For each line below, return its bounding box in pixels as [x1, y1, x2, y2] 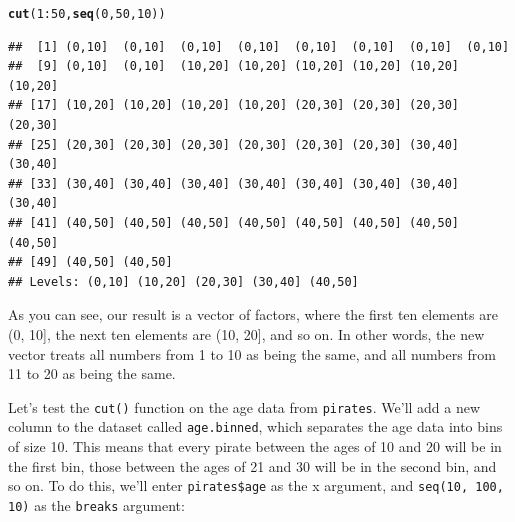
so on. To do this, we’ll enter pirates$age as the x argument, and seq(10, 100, [8, 475, 504, 496]
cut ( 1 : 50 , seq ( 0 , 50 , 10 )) [8, 7, 166, 21]
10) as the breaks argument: [8, 494, 185, 515]
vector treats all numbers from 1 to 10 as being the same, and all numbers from [8, 343, 496, 364]
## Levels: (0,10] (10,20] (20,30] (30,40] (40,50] [8, 274, 359, 289]
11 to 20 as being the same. [8, 363, 176, 384]
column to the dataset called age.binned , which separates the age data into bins [8, 416, 503, 437]
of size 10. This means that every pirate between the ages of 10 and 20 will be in [8, 436, 502, 457]
